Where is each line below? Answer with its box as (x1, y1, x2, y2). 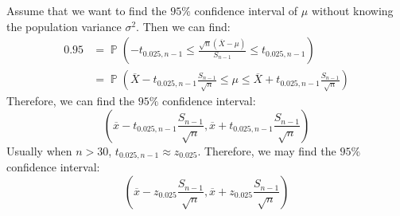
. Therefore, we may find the (197, 142, 336, 159)
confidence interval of (194, 2, 298, 18)
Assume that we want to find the (6, 2, 167, 18)
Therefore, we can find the (6, 92, 135, 109)
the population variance (6, 18, 122, 34)
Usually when (6, 142, 72, 159)
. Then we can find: (136, 18, 231, 34)
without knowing (311, 2, 394, 18)
